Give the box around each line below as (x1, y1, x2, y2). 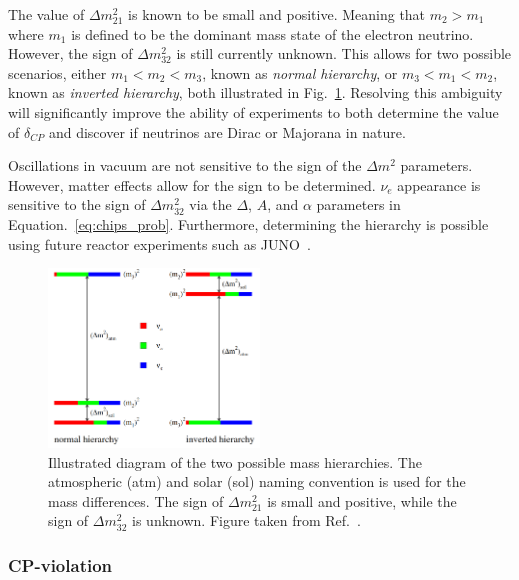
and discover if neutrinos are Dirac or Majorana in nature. (48, 121, 406, 142)
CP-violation (8, 552, 113, 577)
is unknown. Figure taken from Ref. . (132, 510, 361, 531)
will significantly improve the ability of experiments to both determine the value (8, 101, 499, 122)
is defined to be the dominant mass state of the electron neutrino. (71, 23, 474, 44)
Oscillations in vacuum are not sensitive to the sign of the (8, 155, 362, 176)
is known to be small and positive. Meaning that (128, 4, 426, 24)
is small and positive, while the (267, 490, 457, 511)
